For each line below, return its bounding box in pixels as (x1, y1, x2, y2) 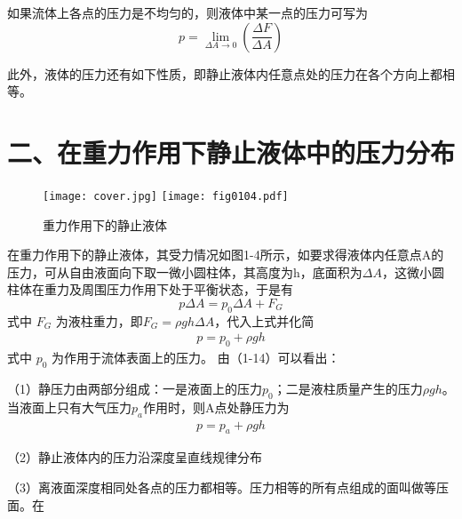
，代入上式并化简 (214, 311, 315, 330)
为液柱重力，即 (55, 311, 143, 330)
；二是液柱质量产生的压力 (273, 379, 423, 397)
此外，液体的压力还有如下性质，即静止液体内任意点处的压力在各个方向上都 (7, 64, 442, 83)
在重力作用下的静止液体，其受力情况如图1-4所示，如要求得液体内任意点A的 (7, 245, 444, 264)
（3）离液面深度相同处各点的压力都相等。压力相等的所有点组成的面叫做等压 (7, 477, 449, 496)
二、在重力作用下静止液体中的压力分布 (7, 133, 456, 170)
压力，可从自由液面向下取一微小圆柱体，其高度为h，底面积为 (7, 262, 362, 281)
